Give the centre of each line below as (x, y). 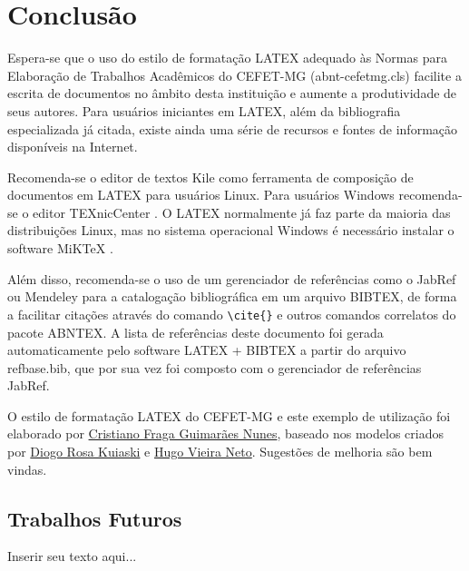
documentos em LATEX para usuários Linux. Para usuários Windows (201, 195)
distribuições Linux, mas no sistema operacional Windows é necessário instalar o (231, 230)
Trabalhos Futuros (95, 518)
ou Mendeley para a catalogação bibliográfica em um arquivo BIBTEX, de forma (232, 296)
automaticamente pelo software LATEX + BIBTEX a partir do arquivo (207, 350)
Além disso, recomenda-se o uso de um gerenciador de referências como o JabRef (232, 278)
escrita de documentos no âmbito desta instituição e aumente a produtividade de (232, 93)
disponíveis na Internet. (73, 147)
